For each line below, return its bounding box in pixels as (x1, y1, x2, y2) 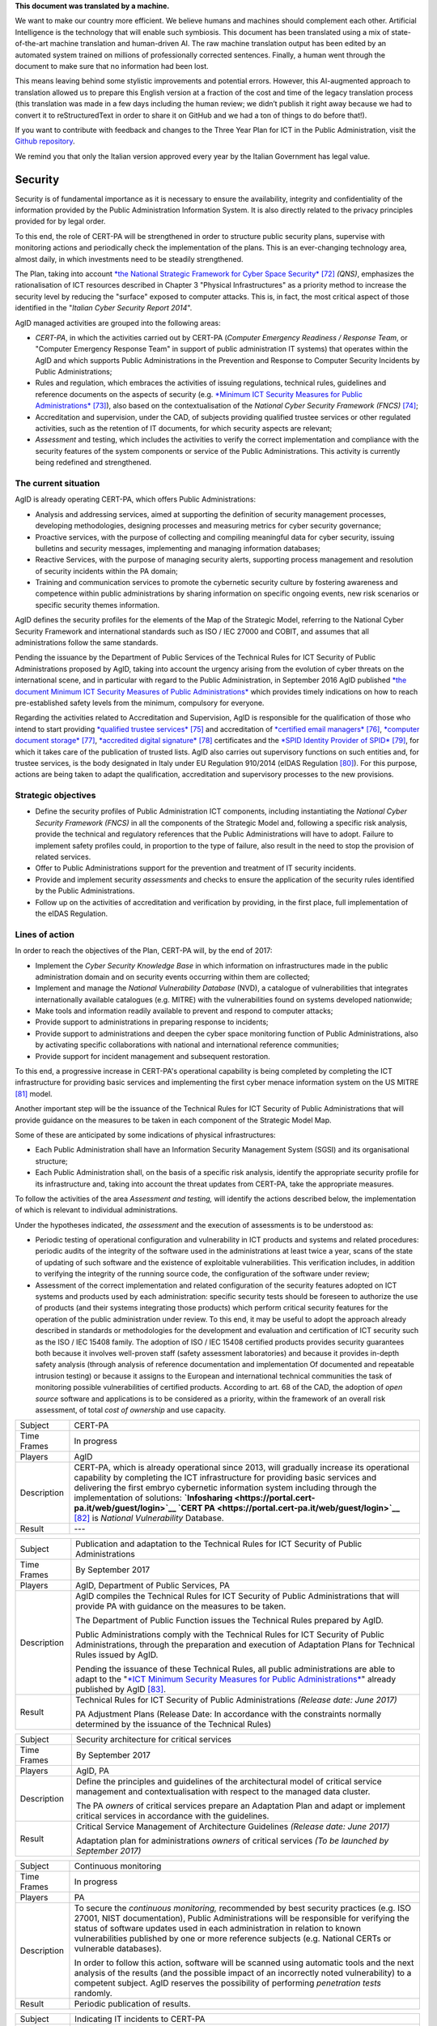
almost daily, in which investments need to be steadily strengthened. (15, 254, 244, 263)
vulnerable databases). (74, 1943, 162, 1955)
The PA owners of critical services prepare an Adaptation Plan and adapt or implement (75, 1800, 406, 1811)
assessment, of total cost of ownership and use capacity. (35, 1404, 227, 1414)
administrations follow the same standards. (15, 638, 159, 648)
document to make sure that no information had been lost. (15, 61, 210, 71)
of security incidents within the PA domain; (35, 566, 178, 575)
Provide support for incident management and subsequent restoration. (35, 1051, 270, 1061)
